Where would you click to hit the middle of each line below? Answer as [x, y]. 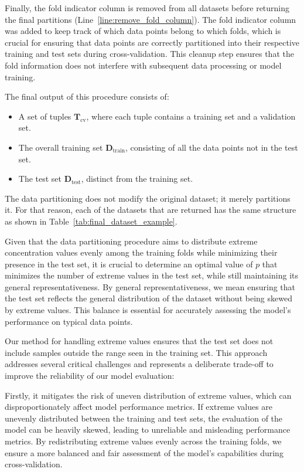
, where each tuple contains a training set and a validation [191, 116]
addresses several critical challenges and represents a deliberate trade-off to [139, 364]
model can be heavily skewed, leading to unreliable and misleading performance [148, 429]
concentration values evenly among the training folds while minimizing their [141, 252]
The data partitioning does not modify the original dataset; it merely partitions [148, 198]
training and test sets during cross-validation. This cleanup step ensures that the [149, 54]
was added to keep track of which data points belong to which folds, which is [143, 31]
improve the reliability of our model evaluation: [90, 376]
